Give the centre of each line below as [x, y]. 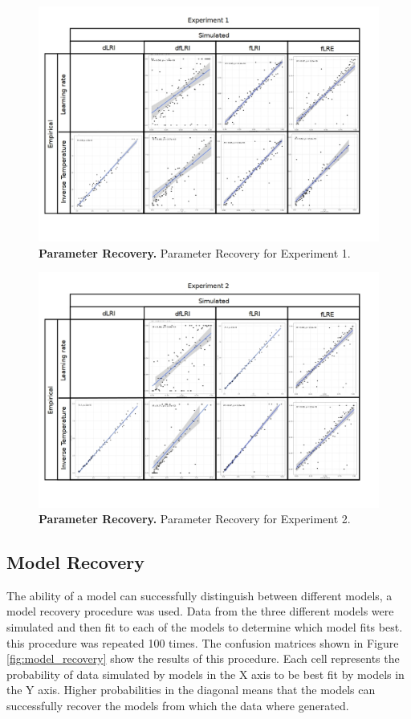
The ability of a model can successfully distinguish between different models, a [199, 595]
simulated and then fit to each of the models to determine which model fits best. [205, 627]
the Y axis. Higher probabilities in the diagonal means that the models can [191, 690]
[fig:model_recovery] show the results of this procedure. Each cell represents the [203, 658]
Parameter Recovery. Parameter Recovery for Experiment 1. [195, 252]
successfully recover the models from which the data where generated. [178, 706]
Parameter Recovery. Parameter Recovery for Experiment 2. [195, 519]
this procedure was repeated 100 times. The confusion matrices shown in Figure [203, 642]
